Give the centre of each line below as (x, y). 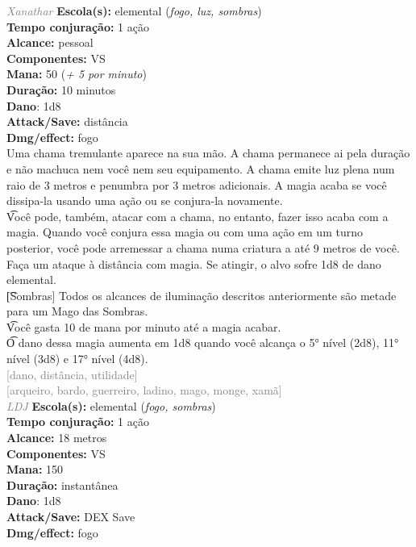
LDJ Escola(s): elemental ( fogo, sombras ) (111, 405)
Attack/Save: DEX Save (71, 516)
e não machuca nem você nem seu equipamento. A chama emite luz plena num (201, 168)
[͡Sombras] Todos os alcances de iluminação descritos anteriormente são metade (202, 295)
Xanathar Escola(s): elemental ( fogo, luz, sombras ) (134, 10)
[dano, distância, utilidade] (72, 374)
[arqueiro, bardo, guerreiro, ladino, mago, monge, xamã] (144, 390)
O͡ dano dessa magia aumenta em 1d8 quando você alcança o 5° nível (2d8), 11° (203, 342)
